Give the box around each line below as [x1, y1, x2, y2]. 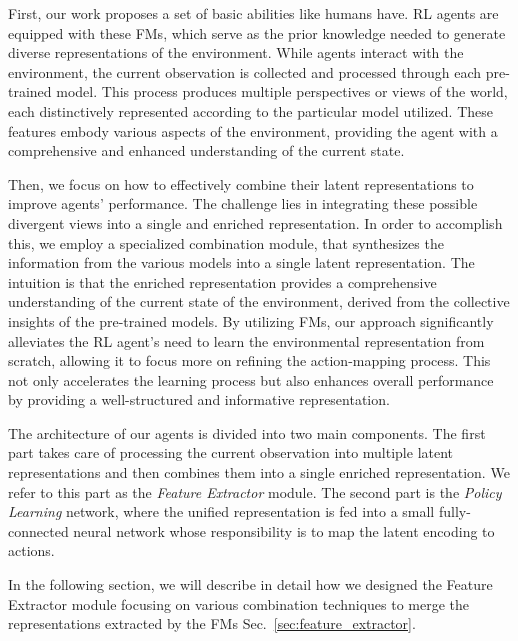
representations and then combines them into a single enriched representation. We [8, 462, 510, 483]
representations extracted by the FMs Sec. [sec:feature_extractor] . [8, 613, 416, 634]
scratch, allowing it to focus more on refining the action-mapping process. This [8, 350, 491, 371]
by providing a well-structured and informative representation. [8, 389, 390, 410]
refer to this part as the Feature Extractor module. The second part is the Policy [8, 481, 502, 502]
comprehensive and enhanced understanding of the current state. [8, 140, 405, 161]
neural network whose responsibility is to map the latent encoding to [73, 520, 495, 541]
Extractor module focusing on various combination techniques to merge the [8, 593, 470, 614]
